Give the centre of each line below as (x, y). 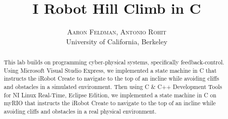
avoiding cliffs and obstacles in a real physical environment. (80, 111)
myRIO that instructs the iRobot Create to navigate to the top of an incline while (110, 103)
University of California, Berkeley (117, 41)
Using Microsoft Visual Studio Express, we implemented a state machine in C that (110, 70)
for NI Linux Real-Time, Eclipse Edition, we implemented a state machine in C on (110, 95)
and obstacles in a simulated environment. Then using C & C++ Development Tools (113, 87)
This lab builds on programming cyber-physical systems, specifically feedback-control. (114, 62)
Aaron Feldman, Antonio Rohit (117, 32)
